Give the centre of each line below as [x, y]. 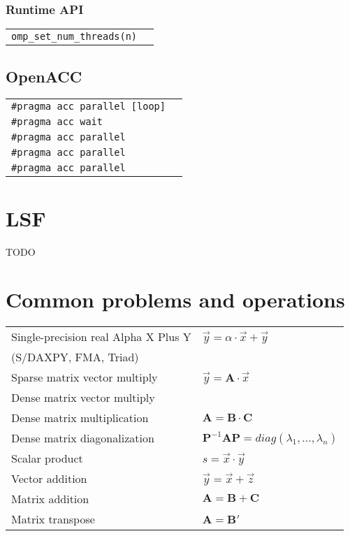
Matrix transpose [53, 519]
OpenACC [44, 76]
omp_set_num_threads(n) [74, 37]
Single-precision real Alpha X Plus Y [101, 337]
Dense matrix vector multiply [83, 398]
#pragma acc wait [57, 122]
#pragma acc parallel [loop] [88, 107]
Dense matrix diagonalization [83, 438]
